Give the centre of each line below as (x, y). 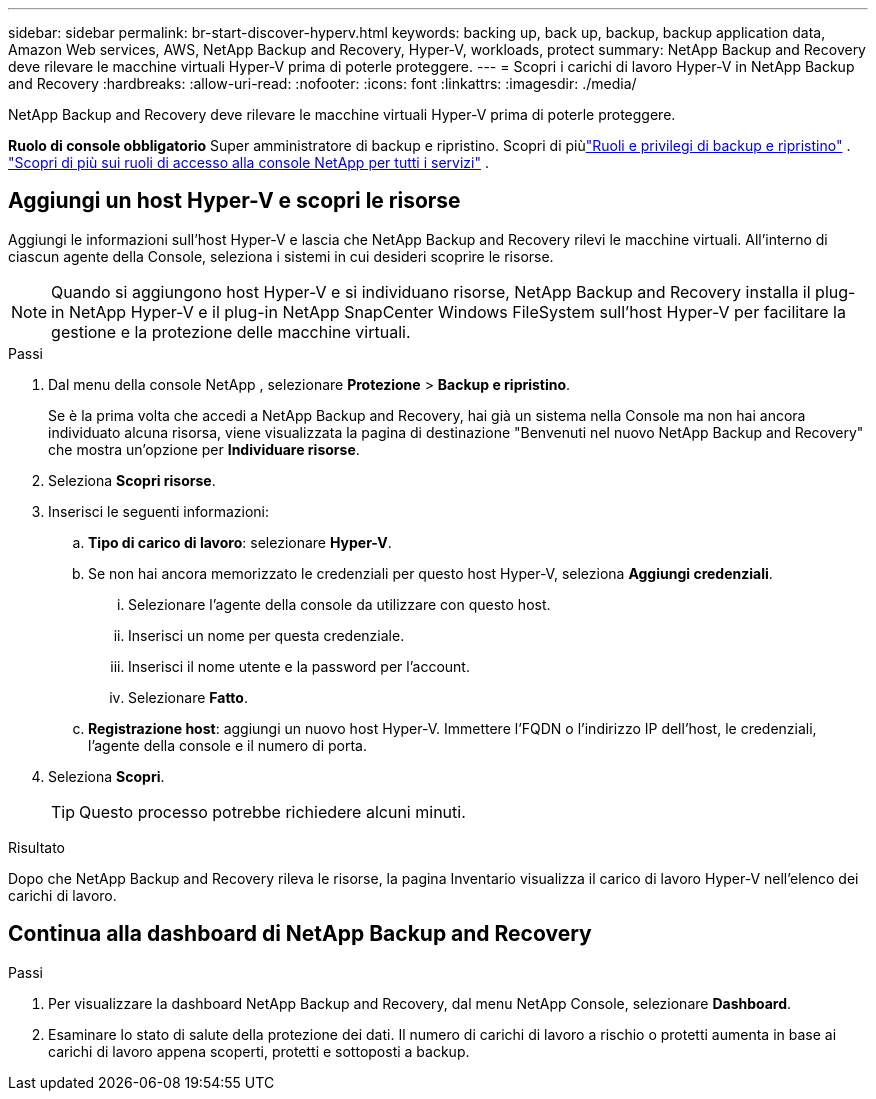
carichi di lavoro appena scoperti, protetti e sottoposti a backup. (259, 1051)
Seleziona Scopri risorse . (132, 480)
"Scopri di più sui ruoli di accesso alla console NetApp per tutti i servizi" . (248, 162)
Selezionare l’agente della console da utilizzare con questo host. (339, 604)
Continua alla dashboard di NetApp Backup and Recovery (300, 934)
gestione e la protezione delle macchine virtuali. (231, 331)
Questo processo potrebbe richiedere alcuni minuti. (272, 811)
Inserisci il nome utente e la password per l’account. (299, 666)
